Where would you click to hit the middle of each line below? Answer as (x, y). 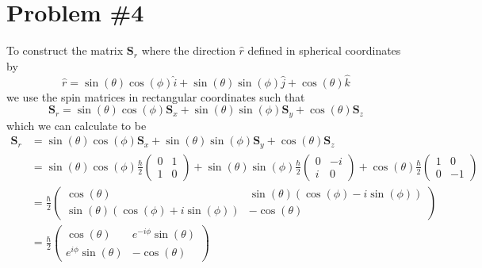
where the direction (188, 50)
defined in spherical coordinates (324, 50)
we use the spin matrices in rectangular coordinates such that (156, 96)
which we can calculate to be (77, 125)
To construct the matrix (65, 50)
